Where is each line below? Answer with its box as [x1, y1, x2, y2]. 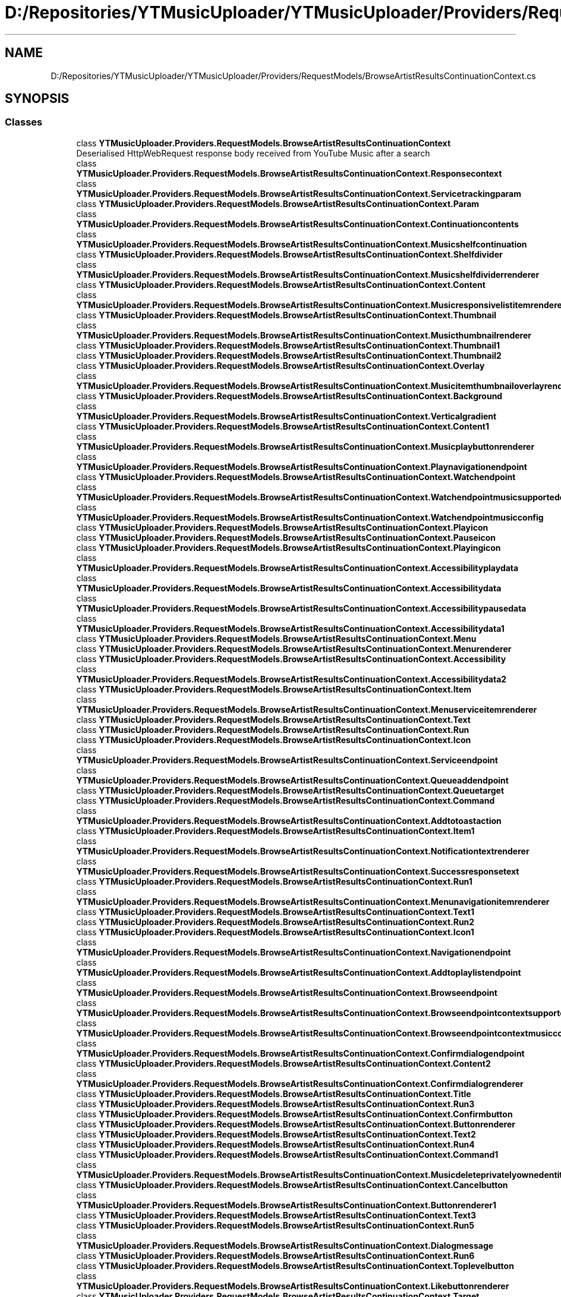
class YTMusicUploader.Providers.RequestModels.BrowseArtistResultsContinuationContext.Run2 [76, 916, 475, 927]
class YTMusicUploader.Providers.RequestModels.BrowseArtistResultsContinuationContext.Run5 [76, 1220, 475, 1230]
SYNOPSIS [5, 91, 70, 106]
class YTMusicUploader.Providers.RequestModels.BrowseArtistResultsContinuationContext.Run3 [76, 1098, 475, 1109]
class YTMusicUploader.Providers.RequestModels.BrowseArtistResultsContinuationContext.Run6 [76, 1250, 475, 1261]
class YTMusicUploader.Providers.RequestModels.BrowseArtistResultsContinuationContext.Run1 [76, 876, 472, 886]
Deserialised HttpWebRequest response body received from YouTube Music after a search [76, 148, 430, 158]
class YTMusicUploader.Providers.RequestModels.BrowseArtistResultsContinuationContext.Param [76, 198, 480, 209]
